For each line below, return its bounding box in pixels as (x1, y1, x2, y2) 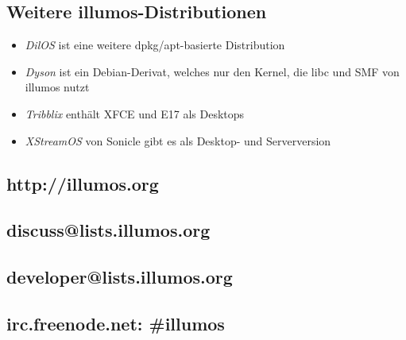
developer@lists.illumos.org (6, 265, 233, 289)
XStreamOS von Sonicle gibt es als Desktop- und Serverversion (25, 132, 331, 149)
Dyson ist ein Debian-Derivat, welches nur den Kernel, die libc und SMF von (25, 63, 400, 79)
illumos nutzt (25, 79, 90, 95)
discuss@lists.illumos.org (6, 218, 211, 242)
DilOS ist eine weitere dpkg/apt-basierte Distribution (25, 37, 285, 53)
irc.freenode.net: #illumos (6, 311, 225, 335)
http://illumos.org (6, 171, 159, 195)
